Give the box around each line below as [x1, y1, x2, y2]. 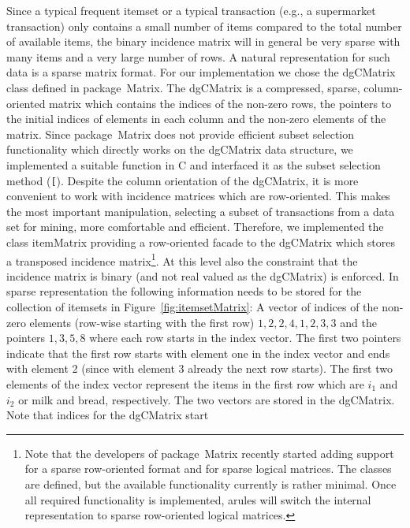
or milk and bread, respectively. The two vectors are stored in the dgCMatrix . [18, 391, 395, 407]
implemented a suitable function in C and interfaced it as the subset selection [6, 156, 381, 173]
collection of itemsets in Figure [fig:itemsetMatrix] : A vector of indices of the [6, 299, 378, 314]
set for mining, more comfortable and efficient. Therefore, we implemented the [6, 218, 384, 235]
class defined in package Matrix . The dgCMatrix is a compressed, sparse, [6, 79, 360, 95]
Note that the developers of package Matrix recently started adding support [24, 444, 394, 461]
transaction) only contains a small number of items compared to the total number [6, 17, 402, 34]
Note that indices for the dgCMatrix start [6, 407, 209, 423]
